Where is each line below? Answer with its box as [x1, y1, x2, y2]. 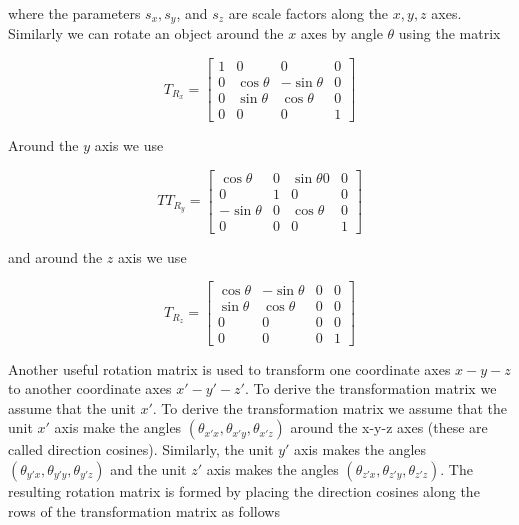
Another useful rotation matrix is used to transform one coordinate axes [8, 358, 451, 379]
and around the [8, 246, 103, 267]
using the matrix [398, 23, 501, 44]
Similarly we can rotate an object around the [8, 23, 284, 44]
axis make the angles [54, 417, 182, 438]
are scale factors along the [228, 3, 389, 23]
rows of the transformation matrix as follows [8, 500, 280, 521]
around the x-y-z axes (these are [290, 417, 488, 438]
